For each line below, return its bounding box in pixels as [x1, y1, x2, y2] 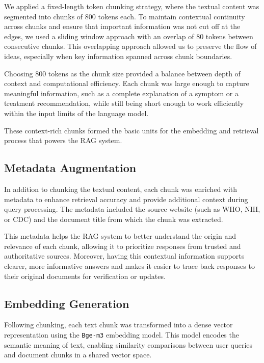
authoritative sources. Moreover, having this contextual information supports [4, 250, 245, 261]
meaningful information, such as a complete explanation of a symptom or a [4, 88, 239, 98]
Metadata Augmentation [4, 160, 137, 176]
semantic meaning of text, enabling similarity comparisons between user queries [4, 339, 253, 350]
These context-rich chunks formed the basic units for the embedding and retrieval [4, 125, 259, 135]
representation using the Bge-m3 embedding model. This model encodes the [4, 329, 239, 340]
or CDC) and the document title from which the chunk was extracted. [4, 213, 223, 224]
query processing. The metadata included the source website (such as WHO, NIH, [4, 204, 260, 214]
